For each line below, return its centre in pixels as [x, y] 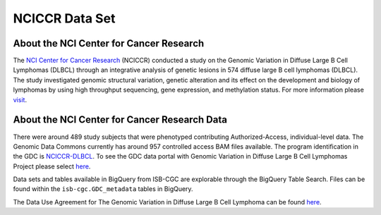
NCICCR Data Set [64, 18]
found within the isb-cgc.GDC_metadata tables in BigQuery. [103, 189]
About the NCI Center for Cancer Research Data [120, 120]
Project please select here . [52, 166]
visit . [20, 99]
